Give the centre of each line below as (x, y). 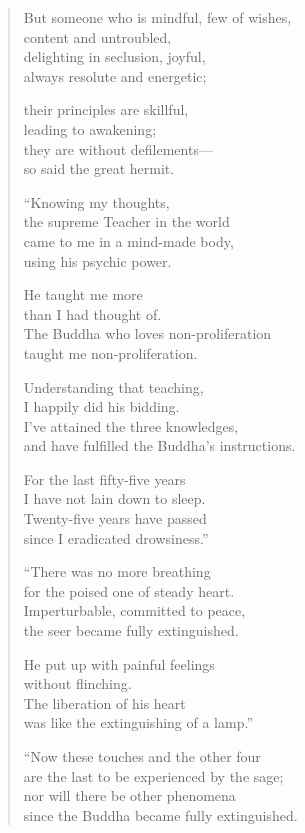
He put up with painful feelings (119, 663)
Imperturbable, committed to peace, (134, 610)
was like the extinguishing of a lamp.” (138, 722)
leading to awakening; (90, 128)
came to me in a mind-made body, (128, 240)
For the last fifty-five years (104, 478)
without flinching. (77, 683)
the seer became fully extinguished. (131, 630)
